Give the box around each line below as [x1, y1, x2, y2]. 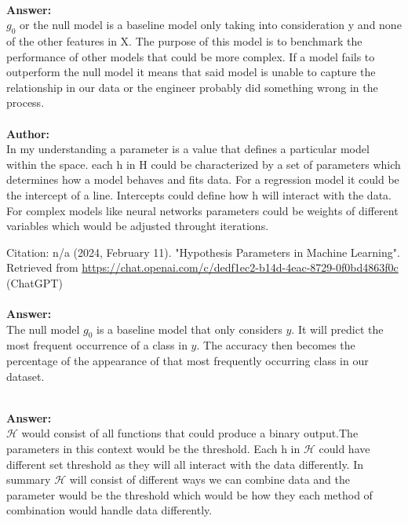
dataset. [6, 368, 45, 384]
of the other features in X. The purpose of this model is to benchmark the [6, 32, 362, 49]
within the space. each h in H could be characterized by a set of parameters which [6, 155, 401, 172]
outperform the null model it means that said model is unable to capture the [6, 64, 376, 80]
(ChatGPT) [6, 274, 63, 291]
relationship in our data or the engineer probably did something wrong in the [6, 79, 378, 95]
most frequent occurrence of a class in [6, 337, 188, 353]
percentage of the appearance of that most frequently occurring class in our [6, 353, 369, 369]
